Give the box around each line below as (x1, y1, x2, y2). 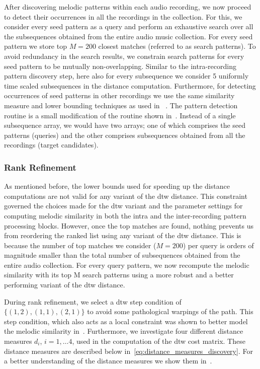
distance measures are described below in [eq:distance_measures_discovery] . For (4, 345, 253, 356)
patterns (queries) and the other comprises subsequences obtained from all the (4, 129, 245, 140)
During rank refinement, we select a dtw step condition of (4, 296, 182, 307)
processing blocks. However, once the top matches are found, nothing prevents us (4, 220, 254, 231)
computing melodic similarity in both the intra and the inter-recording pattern (4, 210, 246, 220)
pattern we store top (4, 41, 67, 51)
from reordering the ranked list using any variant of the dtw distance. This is (4, 230, 241, 241)
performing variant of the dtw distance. (4, 279, 125, 290)
